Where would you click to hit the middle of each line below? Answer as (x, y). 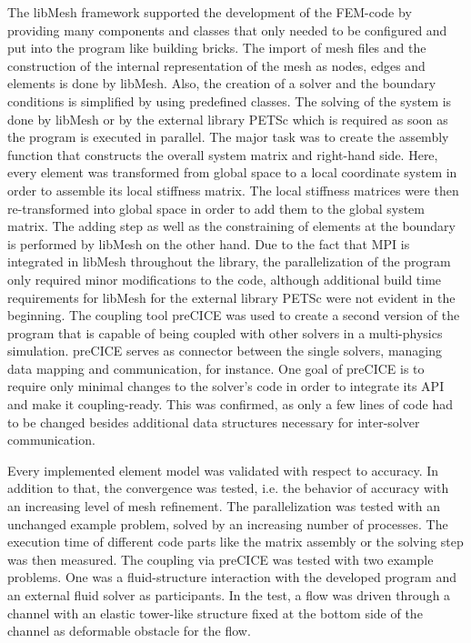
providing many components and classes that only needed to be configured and (227, 30)
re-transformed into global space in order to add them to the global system (216, 208)
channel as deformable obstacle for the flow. (129, 631)
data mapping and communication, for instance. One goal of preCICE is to (216, 368)
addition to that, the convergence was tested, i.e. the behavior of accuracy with (228, 488)
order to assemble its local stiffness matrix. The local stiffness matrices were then (233, 190)
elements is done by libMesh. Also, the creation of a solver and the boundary (222, 83)
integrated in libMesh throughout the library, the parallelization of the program (229, 261)
